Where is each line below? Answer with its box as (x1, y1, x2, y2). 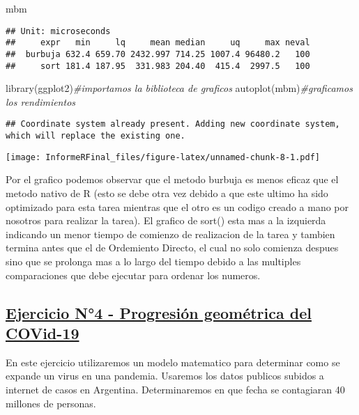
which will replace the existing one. (6, 131, 185, 141)
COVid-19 (6, 322, 79, 343)
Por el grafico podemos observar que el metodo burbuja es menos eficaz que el (6, 172, 339, 187)
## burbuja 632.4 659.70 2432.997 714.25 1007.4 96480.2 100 (6, 49, 310, 59)
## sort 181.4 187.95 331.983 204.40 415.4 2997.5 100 (6, 61, 310, 71)
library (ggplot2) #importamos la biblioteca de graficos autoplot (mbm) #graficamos (6, 81, 353, 95)
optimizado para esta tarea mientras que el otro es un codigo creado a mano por (6, 199, 349, 214)
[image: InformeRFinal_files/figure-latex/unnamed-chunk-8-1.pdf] (6, 152, 321, 162)
